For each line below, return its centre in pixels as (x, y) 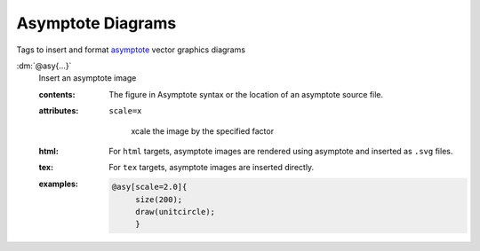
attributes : (59, 111)
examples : (59, 184)
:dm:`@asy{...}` (44, 66)
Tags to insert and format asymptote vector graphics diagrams (131, 50)
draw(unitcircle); (175, 212)
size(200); (159, 199)
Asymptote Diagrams (96, 23)
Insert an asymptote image (88, 78)
